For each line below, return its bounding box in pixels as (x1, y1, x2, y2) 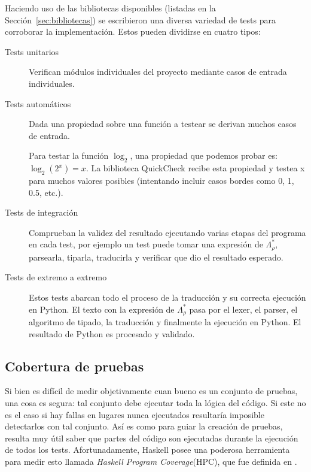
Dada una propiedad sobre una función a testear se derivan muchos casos (29, 117, 297, 130)
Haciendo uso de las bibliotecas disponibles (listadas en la (5, 2, 216, 14)
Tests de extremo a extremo (5, 271, 107, 283)
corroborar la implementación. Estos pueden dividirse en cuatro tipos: (5, 25, 261, 38)
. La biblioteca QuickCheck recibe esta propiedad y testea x (86, 162, 305, 174)
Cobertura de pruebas (5, 356, 144, 375)
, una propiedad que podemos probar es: (130, 149, 278, 162)
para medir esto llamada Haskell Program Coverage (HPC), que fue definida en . (5, 455, 297, 467)
